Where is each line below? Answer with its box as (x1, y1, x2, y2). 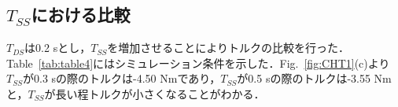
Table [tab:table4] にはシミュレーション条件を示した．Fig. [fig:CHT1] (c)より (6, 54, 390, 71)
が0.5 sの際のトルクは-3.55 (237, 70, 370, 87)
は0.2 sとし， (24, 39, 91, 56)
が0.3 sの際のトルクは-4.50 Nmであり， (23, 70, 221, 87)
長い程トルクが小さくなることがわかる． (55, 85, 265, 101)
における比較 (31, 2, 131, 27)
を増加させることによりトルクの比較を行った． (107, 39, 349, 56)
